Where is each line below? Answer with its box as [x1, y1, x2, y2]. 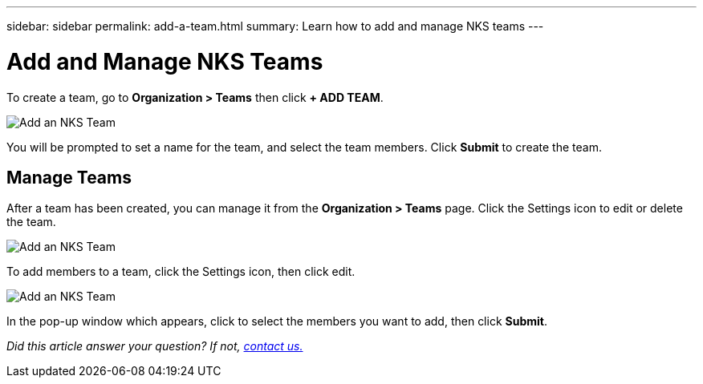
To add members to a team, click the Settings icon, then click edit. [6, 265, 356, 279]
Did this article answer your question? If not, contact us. [6, 339, 303, 354]
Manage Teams [6, 167, 132, 188]
